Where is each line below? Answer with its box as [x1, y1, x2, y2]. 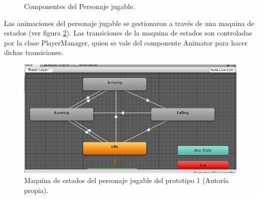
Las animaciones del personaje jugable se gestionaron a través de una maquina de [4, 17, 254, 28]
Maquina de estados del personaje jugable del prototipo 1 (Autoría [24, 174, 229, 185]
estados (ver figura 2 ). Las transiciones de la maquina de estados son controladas [4, 27, 252, 38]
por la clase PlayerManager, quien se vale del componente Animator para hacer [4, 37, 247, 47]
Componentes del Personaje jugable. [24, 1, 135, 11]
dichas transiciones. [4, 47, 64, 57]
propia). [24, 184, 49, 195]
